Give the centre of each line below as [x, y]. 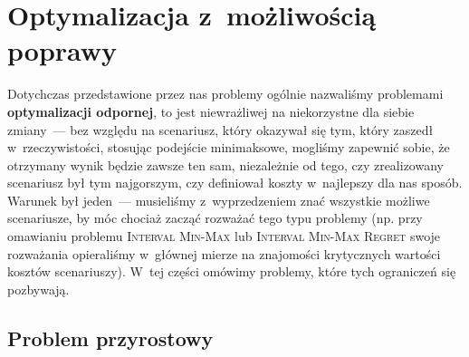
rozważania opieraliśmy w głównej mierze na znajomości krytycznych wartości [224, 253]
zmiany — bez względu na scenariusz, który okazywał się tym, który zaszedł [220, 129]
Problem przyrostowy [110, 338]
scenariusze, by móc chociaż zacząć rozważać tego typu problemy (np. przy [215, 218]
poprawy [62, 50]
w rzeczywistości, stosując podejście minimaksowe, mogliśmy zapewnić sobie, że [229, 147]
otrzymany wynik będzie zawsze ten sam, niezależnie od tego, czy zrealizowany [225, 164]
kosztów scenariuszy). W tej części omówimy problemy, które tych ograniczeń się [232, 271]
